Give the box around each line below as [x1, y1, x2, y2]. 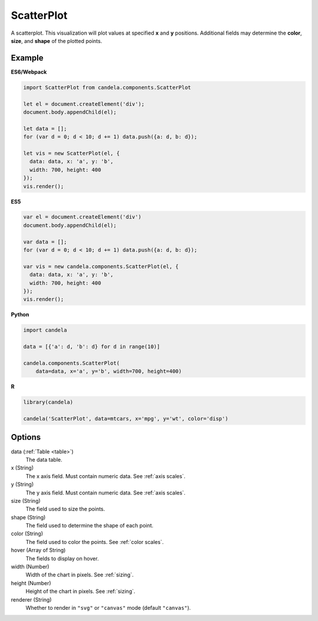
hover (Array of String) [11, 547, 66, 554]
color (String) [11, 530, 44, 537]
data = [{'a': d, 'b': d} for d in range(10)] [23, 343, 160, 350]
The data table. [25, 456, 62, 463]
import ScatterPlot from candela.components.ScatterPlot [23, 84, 191, 91]
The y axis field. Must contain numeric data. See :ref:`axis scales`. [25, 489, 185, 496]
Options [11, 432, 41, 442]
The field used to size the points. [25, 506, 105, 513]
